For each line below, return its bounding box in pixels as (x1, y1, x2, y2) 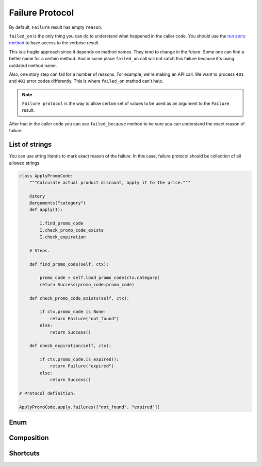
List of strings (9, 140, 52, 149)
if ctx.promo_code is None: (39, 309, 107, 314)
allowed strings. (9, 160, 41, 166)
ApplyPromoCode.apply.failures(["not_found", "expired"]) (19, 404, 160, 410)
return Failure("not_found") (49, 316, 119, 321)
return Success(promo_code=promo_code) (39, 282, 134, 287)
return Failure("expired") (49, 363, 114, 369)
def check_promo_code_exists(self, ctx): (29, 295, 130, 301)
